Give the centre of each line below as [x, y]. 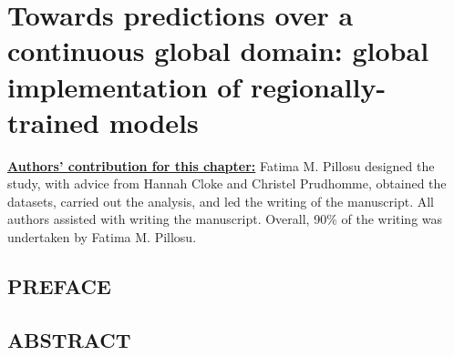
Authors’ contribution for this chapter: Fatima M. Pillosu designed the [221, 165]
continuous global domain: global [218, 51]
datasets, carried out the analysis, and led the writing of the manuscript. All [221, 201]
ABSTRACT [69, 339]
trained [53, 122]
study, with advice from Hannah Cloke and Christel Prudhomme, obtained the [227, 183]
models [154, 122]
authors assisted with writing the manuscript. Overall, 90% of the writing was [225, 219]
